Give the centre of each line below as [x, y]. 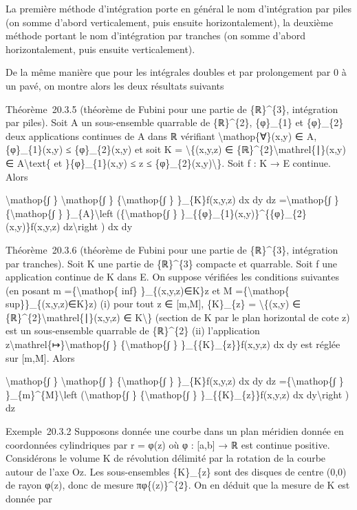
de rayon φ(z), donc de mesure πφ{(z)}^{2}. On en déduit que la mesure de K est [178, 485]
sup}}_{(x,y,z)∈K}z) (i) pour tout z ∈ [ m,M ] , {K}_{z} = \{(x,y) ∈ [153, 304]
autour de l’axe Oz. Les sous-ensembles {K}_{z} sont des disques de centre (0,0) [176, 471]
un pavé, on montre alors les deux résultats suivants [115, 85]
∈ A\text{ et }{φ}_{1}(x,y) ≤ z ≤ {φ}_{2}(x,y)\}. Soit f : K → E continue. [168, 162]
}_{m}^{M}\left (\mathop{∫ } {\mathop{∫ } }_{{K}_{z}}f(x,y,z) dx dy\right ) [177, 394]
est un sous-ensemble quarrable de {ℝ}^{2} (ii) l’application [133, 330]
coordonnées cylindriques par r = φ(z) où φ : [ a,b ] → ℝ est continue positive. [168, 444]
